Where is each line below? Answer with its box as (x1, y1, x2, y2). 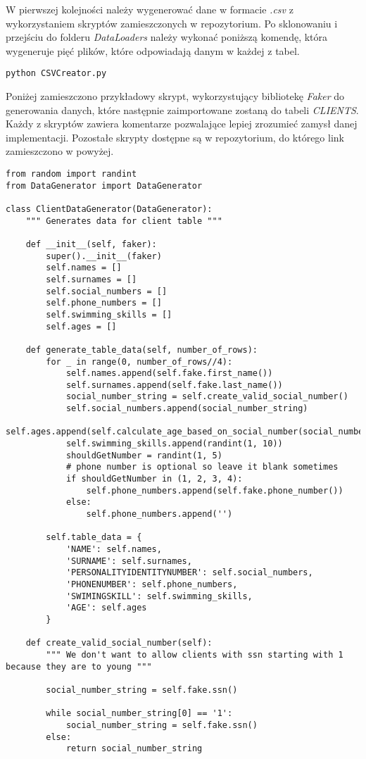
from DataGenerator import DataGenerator (6, 180, 203, 191)
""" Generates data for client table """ (25, 215, 222, 226)
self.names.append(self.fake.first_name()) (65, 368, 273, 379)
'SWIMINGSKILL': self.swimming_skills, (65, 591, 253, 601)
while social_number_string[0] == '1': (46, 708, 233, 719)
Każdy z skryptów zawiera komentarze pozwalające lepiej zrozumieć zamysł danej (6, 116, 358, 131)
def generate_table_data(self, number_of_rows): (25, 344, 258, 355)
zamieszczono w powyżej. (6, 144, 114, 158)
